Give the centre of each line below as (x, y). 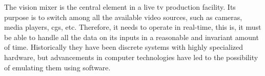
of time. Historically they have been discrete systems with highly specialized (124, 47)
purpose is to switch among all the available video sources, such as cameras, (123, 17)
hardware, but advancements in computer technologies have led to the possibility (131, 57)
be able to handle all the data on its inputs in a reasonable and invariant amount (131, 37)
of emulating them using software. (57, 67)
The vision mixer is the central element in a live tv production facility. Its (120, 7)
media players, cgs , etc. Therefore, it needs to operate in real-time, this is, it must (133, 27)
